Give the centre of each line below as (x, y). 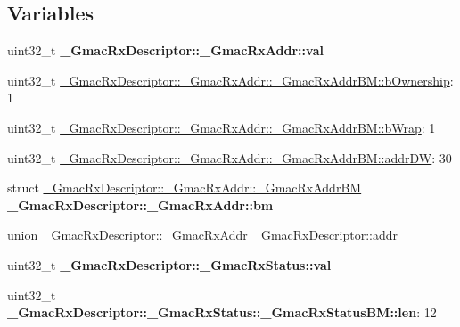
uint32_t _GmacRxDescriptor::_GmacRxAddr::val (165, 50)
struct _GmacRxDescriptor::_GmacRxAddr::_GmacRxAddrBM (185, 188)
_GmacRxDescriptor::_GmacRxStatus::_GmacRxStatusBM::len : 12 (222, 312)
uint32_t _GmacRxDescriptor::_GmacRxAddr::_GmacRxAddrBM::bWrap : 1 (222, 127)
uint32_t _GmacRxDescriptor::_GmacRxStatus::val (169, 264)
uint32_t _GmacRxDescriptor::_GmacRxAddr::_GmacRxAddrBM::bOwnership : (230, 80)
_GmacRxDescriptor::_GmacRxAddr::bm (140, 204)
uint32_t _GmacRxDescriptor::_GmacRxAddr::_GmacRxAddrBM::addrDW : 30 (230, 157)
